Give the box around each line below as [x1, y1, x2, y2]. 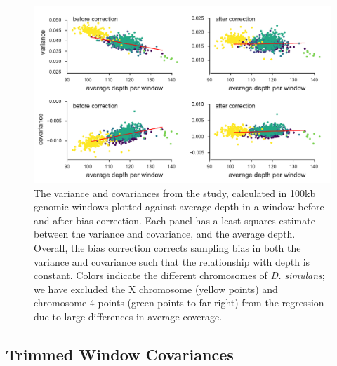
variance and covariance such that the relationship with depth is [34, 254, 310, 269]
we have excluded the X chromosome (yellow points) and [34, 281, 278, 296]
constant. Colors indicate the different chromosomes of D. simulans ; [34, 268, 325, 283]
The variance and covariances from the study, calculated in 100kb [34, 185, 316, 200]
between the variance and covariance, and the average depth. [34, 226, 296, 241]
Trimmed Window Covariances [6, 343, 234, 365]
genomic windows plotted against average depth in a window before [34, 199, 324, 214]
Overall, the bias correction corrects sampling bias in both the [34, 240, 301, 255]
